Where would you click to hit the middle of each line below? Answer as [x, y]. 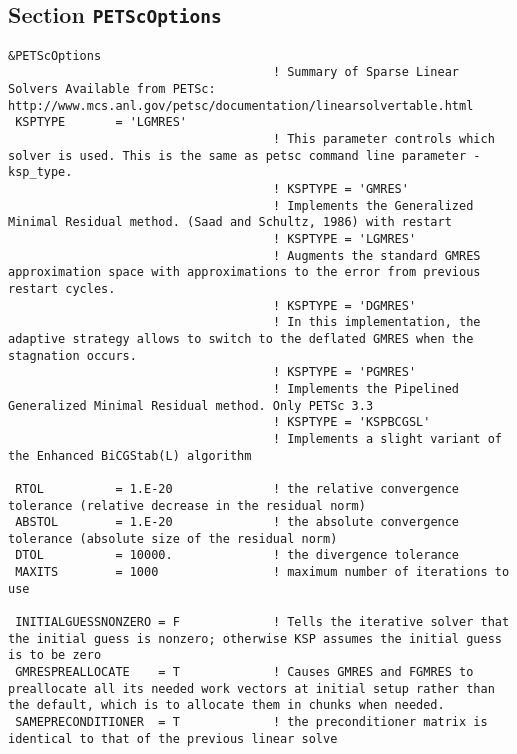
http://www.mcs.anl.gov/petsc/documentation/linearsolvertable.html [241, 105]
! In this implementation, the [376, 322]
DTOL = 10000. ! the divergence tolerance [237, 555]
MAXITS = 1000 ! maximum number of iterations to [262, 572]
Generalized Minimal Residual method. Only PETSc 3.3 [191, 405]
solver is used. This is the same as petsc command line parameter [237, 155]
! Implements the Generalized [373, 205]
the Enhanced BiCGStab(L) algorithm [130, 455]
